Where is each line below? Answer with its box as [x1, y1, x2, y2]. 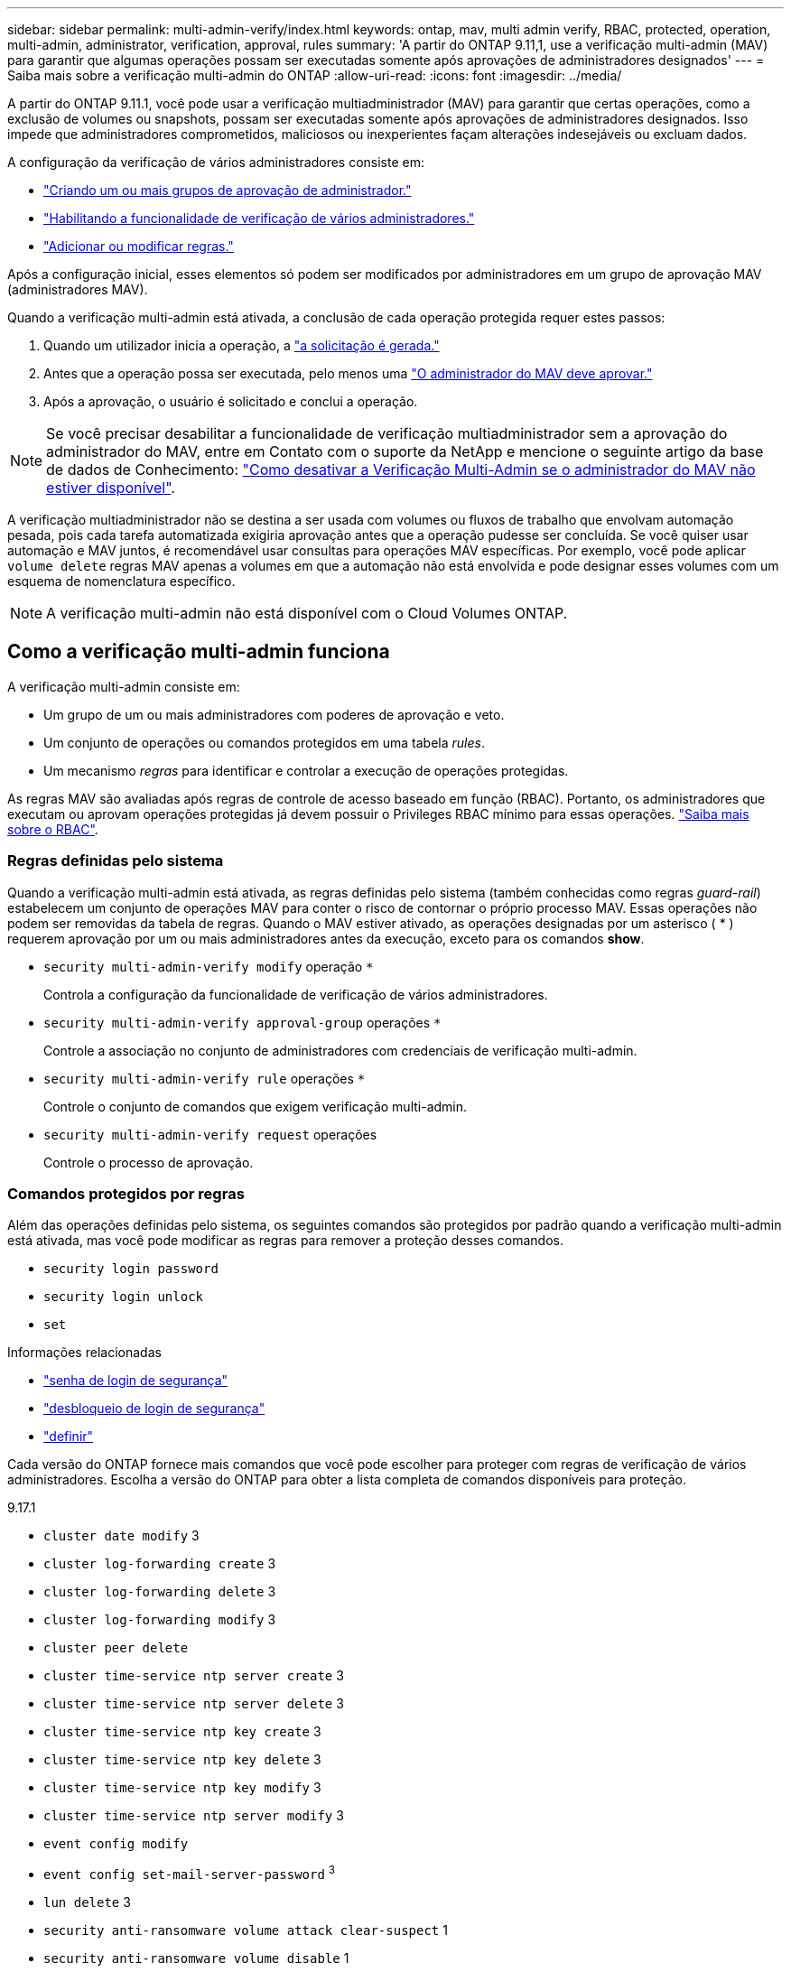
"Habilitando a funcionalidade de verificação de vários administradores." [43, 210, 475, 226]
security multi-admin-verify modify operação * [43, 958, 374, 974]
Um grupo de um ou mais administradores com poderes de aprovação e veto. [43, 706, 505, 722]
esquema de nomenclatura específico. [7, 573, 236, 589]
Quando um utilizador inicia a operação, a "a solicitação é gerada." [43, 338, 440, 353]
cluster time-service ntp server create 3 [43, 1668, 344, 1684]
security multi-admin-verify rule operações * [43, 1070, 366, 1086]
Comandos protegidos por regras [7, 1184, 245, 1203]
